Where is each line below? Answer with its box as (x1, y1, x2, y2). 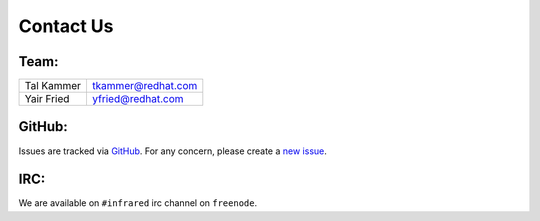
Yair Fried (24, 92, 70, 106)
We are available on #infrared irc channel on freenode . (18, 197, 258, 209)
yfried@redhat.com (91, 92, 184, 106)
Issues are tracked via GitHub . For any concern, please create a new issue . (18, 145, 327, 157)
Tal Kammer (24, 79, 82, 93)
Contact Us (18, 15, 114, 37)
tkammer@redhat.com (91, 79, 198, 93)
